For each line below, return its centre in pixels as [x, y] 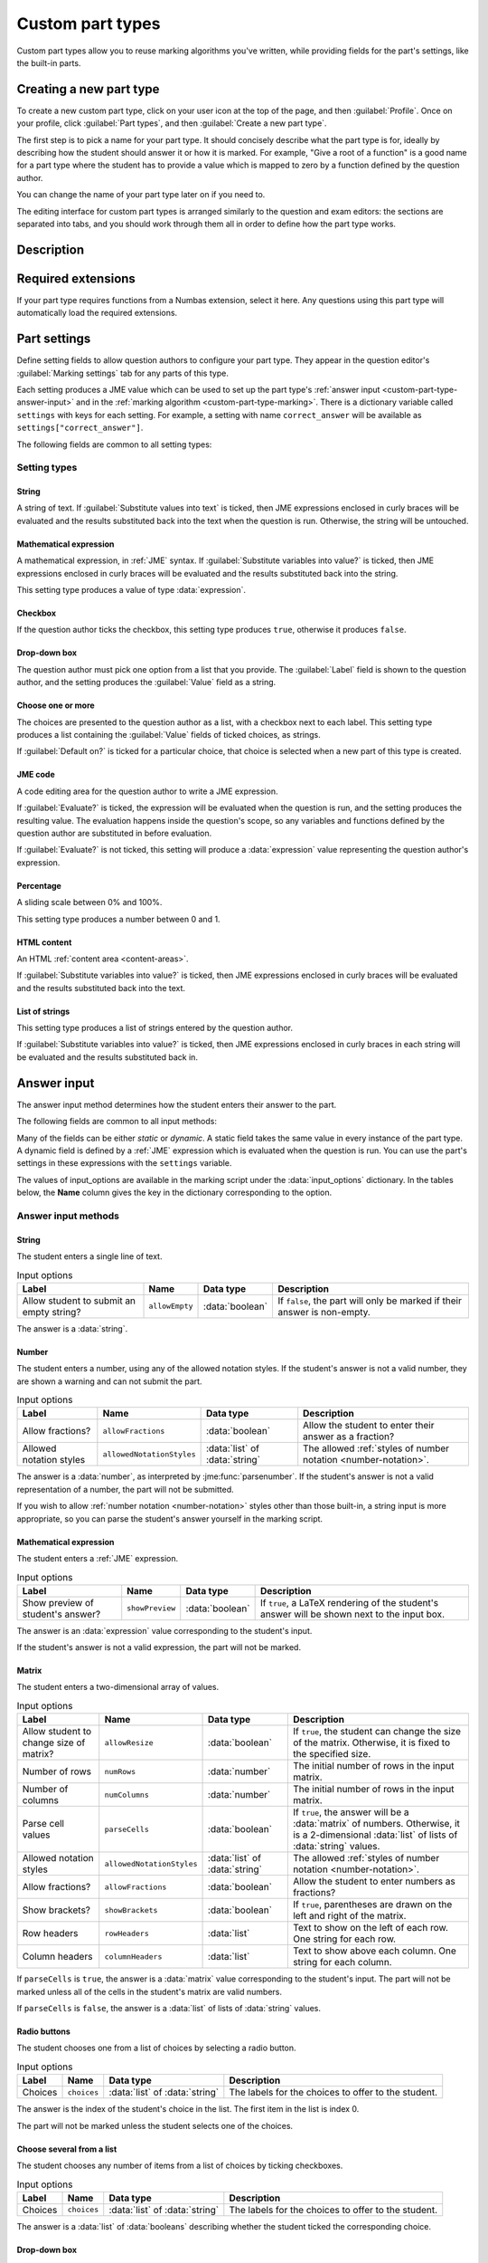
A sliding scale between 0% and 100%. [89, 902]
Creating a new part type [88, 89]
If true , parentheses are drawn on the [372, 1905]
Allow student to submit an [79, 1301]
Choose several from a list [67, 2149]
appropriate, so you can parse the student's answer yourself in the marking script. [170, 1518]
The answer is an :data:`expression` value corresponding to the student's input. [164, 1630]
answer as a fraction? [349, 1437]
